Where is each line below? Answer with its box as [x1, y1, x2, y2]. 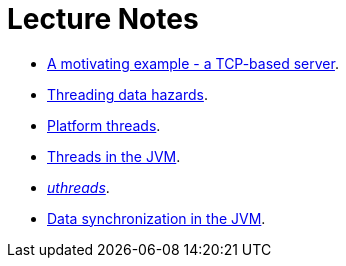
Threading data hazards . [47, 85, 208, 103]
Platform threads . [47, 116, 161, 134]
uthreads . [47, 178, 110, 196]
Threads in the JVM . [47, 147, 181, 165]
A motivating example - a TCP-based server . [47, 54, 339, 72]
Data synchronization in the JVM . [47, 209, 266, 227]
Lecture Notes [7, 2, 199, 36]
